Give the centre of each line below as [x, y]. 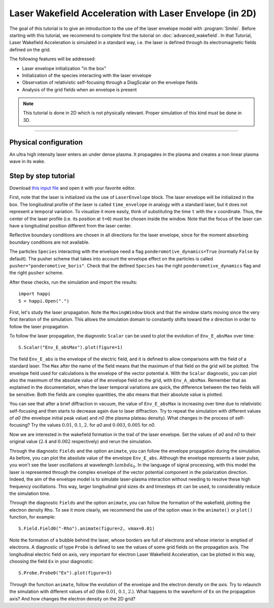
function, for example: [32, 517]
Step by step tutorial [42, 176]
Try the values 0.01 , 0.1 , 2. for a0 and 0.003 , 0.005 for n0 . [93, 425]
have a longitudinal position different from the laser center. [71, 226]
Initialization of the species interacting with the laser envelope [87, 75]
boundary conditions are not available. [49, 242]
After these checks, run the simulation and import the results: [73, 282]
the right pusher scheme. [36, 273]
